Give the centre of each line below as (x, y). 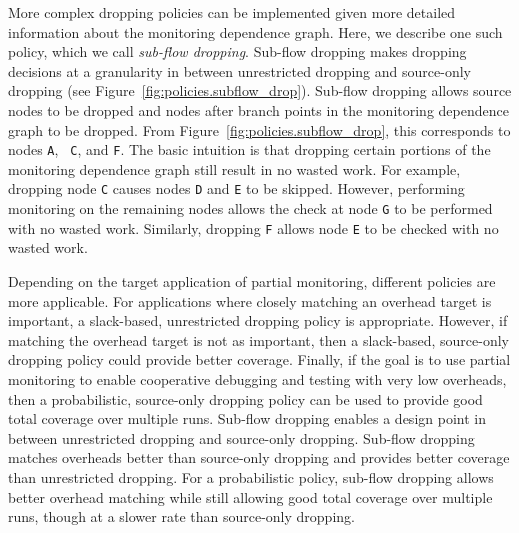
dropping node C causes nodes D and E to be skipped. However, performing (236, 188)
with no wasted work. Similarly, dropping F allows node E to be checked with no (253, 227)
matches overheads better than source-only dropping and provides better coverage (259, 457)
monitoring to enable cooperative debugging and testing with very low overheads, (257, 378)
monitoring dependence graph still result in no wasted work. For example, (234, 168)
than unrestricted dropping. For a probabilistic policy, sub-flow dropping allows (251, 476)
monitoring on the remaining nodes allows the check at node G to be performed (250, 208)
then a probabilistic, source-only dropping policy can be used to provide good (245, 398)
